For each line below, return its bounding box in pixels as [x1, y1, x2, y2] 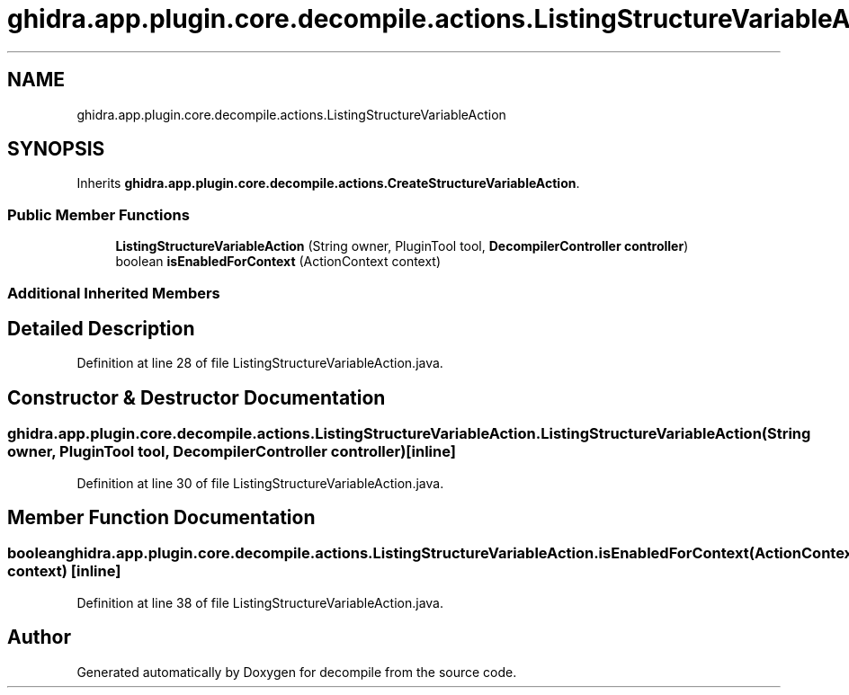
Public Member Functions [7, 205, 190, 224]
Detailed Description [7, 316, 195, 340]
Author [7, 626, 71, 649]
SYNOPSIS [7, 138, 105, 161]
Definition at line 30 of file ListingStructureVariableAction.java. [76, 475, 444, 491]
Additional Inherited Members [7, 283, 220, 302]
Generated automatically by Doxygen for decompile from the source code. [76, 664, 517, 680]
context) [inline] [7, 562, 121, 581]
